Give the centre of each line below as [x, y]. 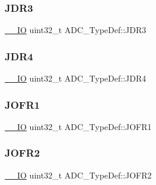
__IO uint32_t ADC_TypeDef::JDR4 [76, 78]
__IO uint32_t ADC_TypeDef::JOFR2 [78, 175]
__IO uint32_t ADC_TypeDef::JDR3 [76, 30]
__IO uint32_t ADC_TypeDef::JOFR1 [78, 126]
